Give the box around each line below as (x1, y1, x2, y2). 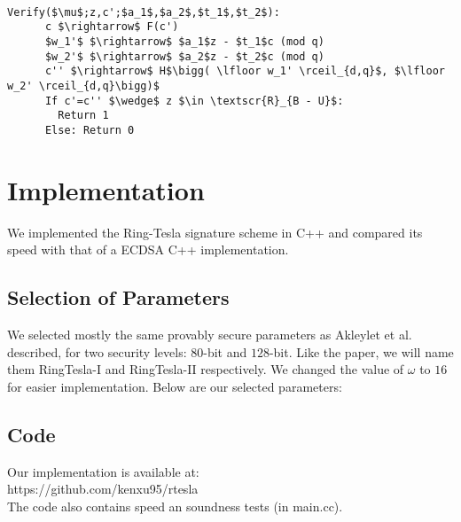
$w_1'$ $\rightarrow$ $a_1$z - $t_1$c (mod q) (44, 35, 324, 48)
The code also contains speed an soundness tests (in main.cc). (7, 496, 343, 515)
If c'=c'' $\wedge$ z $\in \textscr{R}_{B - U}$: (44, 94, 344, 107)
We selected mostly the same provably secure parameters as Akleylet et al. (7, 325, 412, 344)
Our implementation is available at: (7, 462, 199, 480)
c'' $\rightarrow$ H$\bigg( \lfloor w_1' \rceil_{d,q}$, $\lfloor (44, 65, 445, 78)
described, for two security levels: (7, 342, 187, 361)
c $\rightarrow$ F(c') (44, 20, 179, 34)
